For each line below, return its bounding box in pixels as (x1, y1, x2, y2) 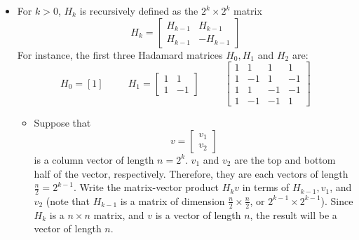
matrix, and (93, 207, 144, 222)
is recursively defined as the (79, 3, 198, 17)
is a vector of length (155, 207, 241, 222)
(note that (46, 193, 90, 208)
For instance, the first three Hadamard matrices (17, 47, 223, 62)
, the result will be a (250, 207, 337, 222)
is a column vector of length (34, 152, 154, 167)
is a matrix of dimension (120, 193, 225, 208)
